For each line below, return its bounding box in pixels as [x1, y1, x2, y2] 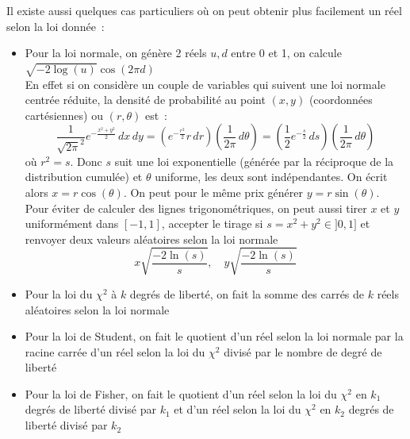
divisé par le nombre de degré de [224, 343, 382, 360]
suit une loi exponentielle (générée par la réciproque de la [114, 152, 394, 169]
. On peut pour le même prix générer [123, 184, 303, 200]
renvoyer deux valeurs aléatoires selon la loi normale [25, 230, 278, 247]
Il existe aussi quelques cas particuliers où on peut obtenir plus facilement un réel [6, 2, 402, 18]
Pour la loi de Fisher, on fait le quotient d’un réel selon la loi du [25, 385, 337, 402]
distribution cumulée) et [25, 168, 143, 185]
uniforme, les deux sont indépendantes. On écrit [155, 168, 388, 185]
